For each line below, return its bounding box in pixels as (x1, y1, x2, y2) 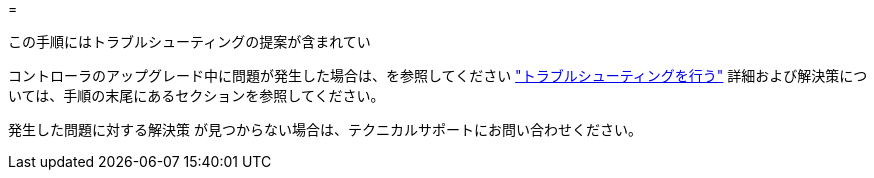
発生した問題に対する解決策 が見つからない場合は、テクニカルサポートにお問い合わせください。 (8, 121, 642, 138)
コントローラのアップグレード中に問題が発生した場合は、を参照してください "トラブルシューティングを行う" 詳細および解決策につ (8, 67, 868, 84)
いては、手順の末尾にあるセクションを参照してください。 (8, 87, 385, 104)
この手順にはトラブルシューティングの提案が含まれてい (8, 33, 371, 50)
